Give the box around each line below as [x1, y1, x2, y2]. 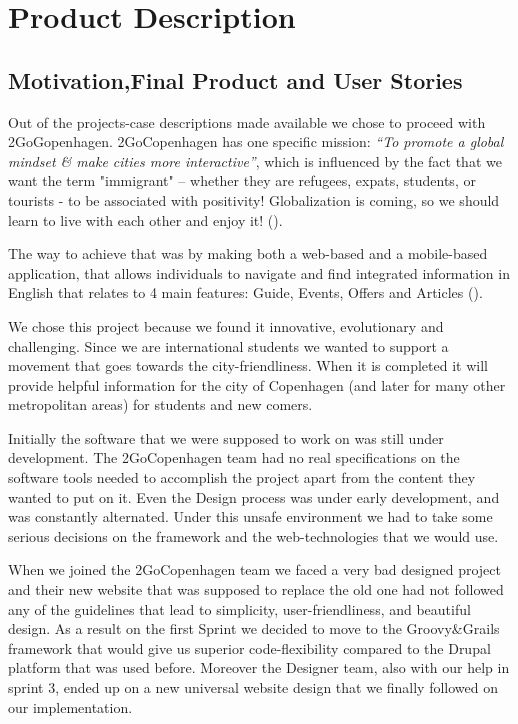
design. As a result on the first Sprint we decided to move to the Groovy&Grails [8, 618, 500, 639]
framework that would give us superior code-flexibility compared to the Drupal [8, 637, 491, 658]
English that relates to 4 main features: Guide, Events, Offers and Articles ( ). [8, 282, 483, 303]
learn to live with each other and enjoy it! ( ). [8, 209, 283, 230]
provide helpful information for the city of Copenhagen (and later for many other [8, 374, 506, 395]
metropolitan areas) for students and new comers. [8, 394, 313, 415]
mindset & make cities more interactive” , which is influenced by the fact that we [8, 150, 502, 171]
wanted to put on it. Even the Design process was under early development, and [8, 486, 500, 507]
